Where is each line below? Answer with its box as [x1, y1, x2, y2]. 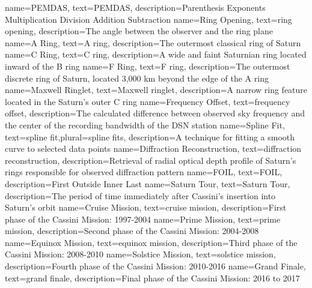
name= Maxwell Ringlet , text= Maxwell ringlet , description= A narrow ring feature [5, 83, 308, 96]
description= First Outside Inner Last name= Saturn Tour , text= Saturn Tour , [5, 177, 290, 190]
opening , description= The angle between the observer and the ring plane [5, 25, 274, 37]
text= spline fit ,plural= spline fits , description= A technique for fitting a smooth [5, 130, 295, 143]
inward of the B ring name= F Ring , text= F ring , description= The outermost [5, 59, 290, 72]
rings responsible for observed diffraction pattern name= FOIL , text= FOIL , [5, 166, 283, 178]
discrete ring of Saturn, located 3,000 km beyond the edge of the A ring [5, 71, 269, 84]
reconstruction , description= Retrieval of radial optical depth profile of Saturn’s [5, 154, 296, 166]
